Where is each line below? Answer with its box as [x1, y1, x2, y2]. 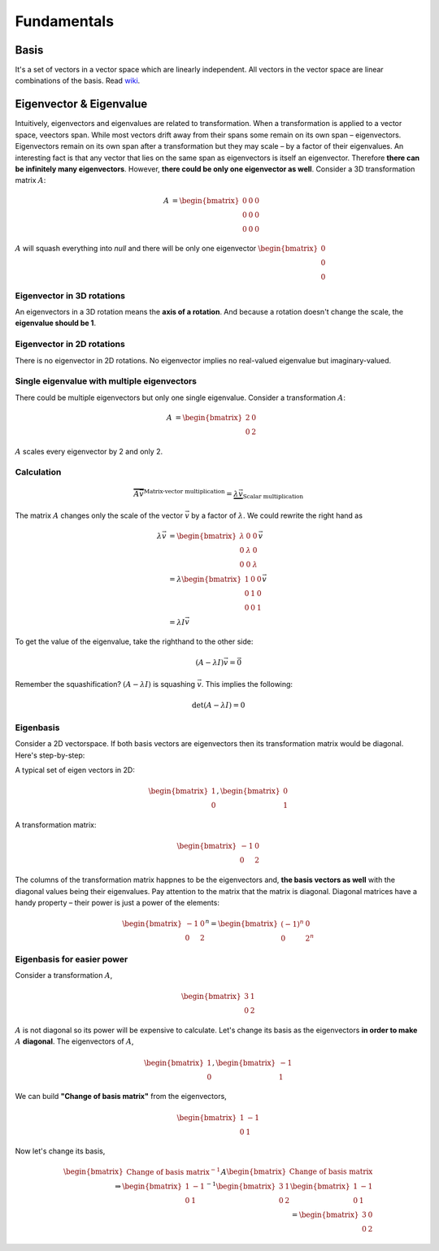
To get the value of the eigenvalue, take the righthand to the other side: [15, 636, 254, 646]
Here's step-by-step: [15, 750, 85, 760]
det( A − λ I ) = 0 [191, 700, 246, 710]
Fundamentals [15, 12, 114, 30]
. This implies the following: [201, 679, 293, 688]
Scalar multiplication [242, 493, 304, 501]
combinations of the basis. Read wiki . [15, 76, 141, 85]
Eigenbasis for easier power [15, 953, 128, 965]
